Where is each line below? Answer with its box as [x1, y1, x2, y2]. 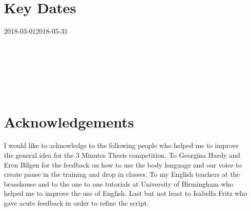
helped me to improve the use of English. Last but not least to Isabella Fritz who [4, 188, 247, 198]
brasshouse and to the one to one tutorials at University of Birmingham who [4, 178, 233, 189]
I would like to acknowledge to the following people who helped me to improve [4, 140, 239, 150]
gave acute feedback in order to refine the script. [4, 197, 149, 208]
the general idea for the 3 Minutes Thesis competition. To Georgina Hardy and [4, 150, 240, 160]
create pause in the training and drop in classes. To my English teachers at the [4, 169, 240, 179]
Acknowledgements [4, 112, 134, 132]
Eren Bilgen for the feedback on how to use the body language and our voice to [4, 159, 242, 169]
